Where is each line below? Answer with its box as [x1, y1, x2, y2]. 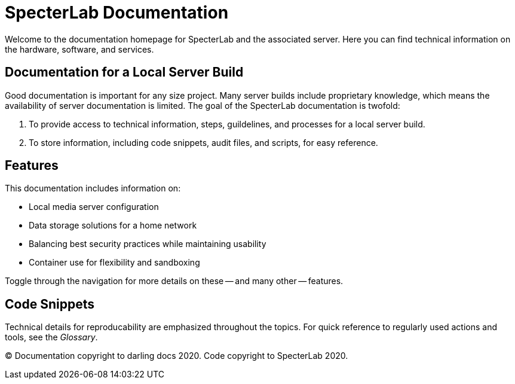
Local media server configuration [29, 202, 159, 212]
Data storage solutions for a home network [29, 220, 197, 231]
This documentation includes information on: [5, 183, 181, 194]
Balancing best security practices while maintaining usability [29, 239, 266, 249]
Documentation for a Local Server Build [5, 65, 244, 80]
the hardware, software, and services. [5, 44, 154, 54]
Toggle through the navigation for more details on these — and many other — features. [5, 276, 344, 287]
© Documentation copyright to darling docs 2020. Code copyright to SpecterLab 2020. [5, 351, 348, 361]
